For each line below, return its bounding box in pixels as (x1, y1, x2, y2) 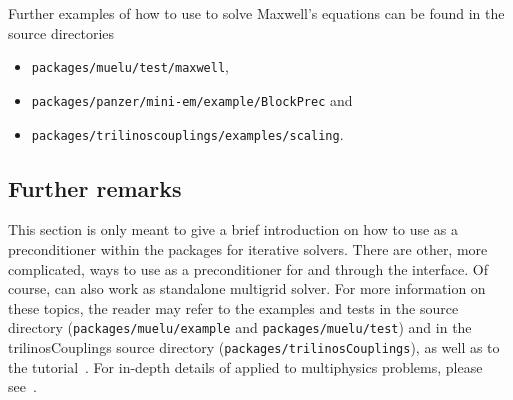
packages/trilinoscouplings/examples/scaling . (31, 123, 344, 144)
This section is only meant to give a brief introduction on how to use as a (8, 219, 458, 240)
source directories (8, 22, 115, 43)
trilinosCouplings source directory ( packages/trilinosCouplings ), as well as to (8, 336, 500, 357)
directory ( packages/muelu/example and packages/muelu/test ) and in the (8, 317, 472, 338)
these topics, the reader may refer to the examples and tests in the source (8, 297, 459, 318)
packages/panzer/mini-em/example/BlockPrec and (31, 89, 353, 110)
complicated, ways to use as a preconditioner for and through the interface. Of (8, 258, 488, 279)
